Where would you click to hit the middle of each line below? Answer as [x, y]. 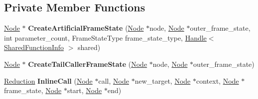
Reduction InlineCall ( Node [48, 80]
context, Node [217, 80]
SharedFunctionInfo [34, 47]
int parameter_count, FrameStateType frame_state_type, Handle [105, 37]
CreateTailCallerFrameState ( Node [88, 64]
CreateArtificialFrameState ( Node [86, 28]
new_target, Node [163, 80]
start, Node [84, 90]
